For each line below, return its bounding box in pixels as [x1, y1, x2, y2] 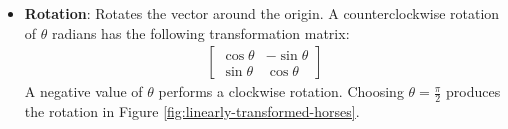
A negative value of [24, 81, 143, 102]
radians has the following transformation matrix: [51, 22, 350, 43]
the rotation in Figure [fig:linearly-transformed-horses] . [24, 101, 360, 122]
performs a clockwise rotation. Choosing [158, 81, 404, 102]
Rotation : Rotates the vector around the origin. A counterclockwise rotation [24, 3, 500, 23]
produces [446, 81, 501, 102]
